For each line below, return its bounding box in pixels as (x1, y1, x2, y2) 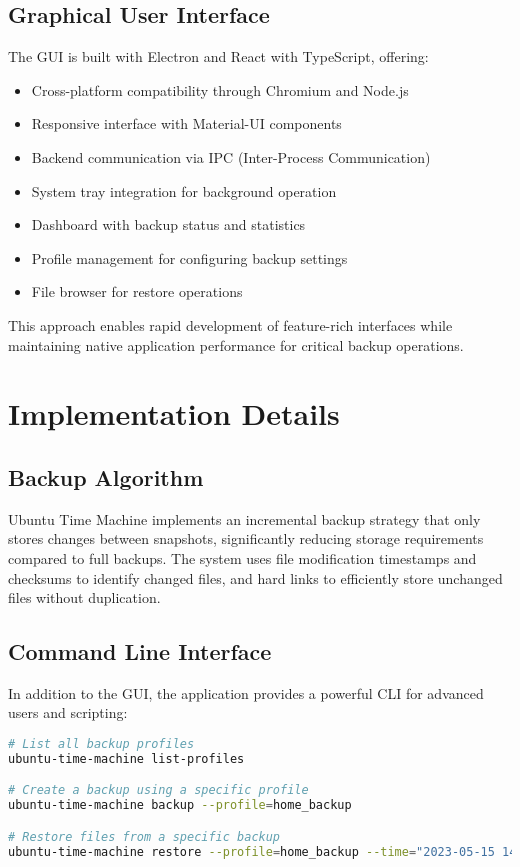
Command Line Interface (8, 636, 272, 667)
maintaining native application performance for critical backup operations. (8, 334, 464, 355)
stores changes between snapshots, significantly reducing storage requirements (8, 528, 484, 549)
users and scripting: (8, 702, 128, 723)
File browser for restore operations (31, 281, 243, 302)
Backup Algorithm (8, 461, 204, 492)
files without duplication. (8, 587, 161, 608)
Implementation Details (8, 393, 340, 434)
